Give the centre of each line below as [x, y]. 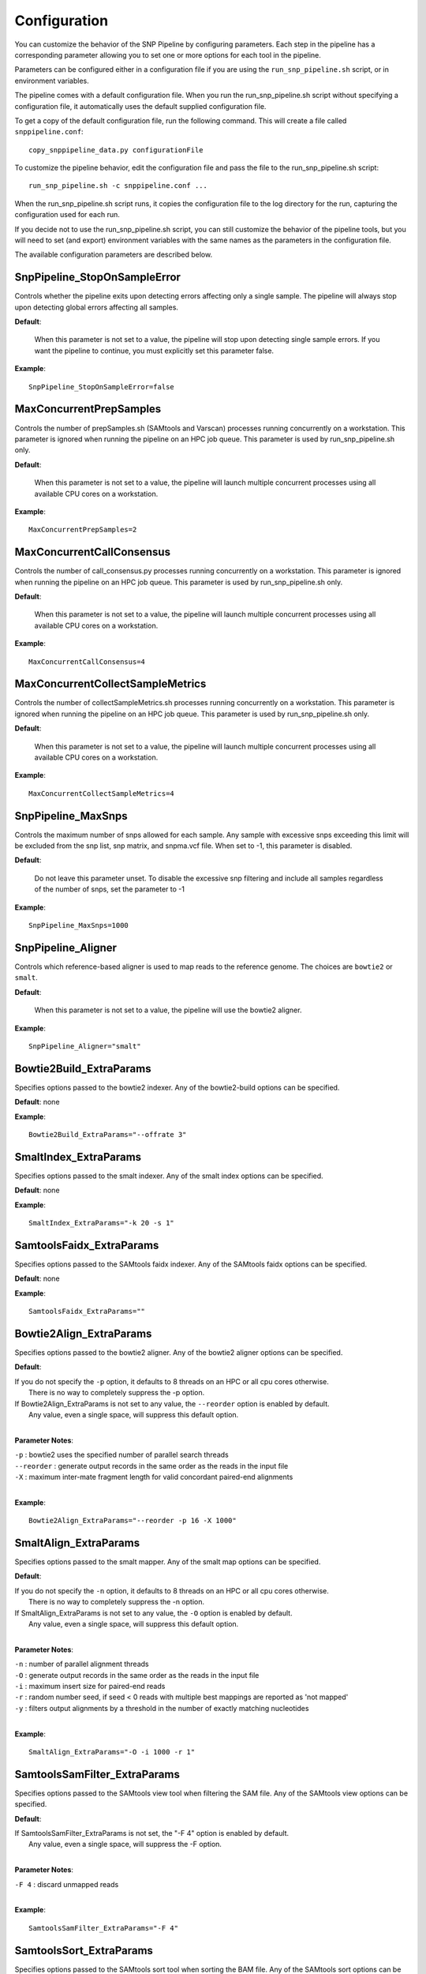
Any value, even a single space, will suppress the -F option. [125, 1845]
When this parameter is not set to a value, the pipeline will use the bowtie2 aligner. [168, 1010]
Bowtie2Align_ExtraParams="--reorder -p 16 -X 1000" [133, 1521]
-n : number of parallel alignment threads [82, 1664]
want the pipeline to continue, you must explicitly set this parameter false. [154, 351]
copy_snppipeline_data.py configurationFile [116, 150]
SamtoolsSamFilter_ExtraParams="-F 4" [104, 1928]
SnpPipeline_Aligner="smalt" [85, 1046]
